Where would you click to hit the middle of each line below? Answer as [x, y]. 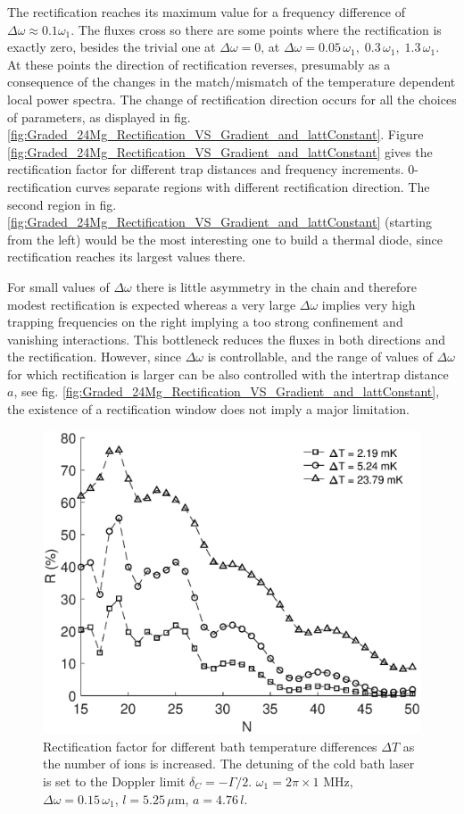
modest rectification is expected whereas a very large [152, 304]
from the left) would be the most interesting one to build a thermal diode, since [225, 239]
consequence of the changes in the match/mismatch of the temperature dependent [232, 82]
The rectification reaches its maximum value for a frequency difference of [206, 12]
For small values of [58, 286]
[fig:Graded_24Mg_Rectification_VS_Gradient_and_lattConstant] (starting [220, 222]
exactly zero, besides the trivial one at [112, 47]
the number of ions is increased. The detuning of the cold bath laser [229, 764]
